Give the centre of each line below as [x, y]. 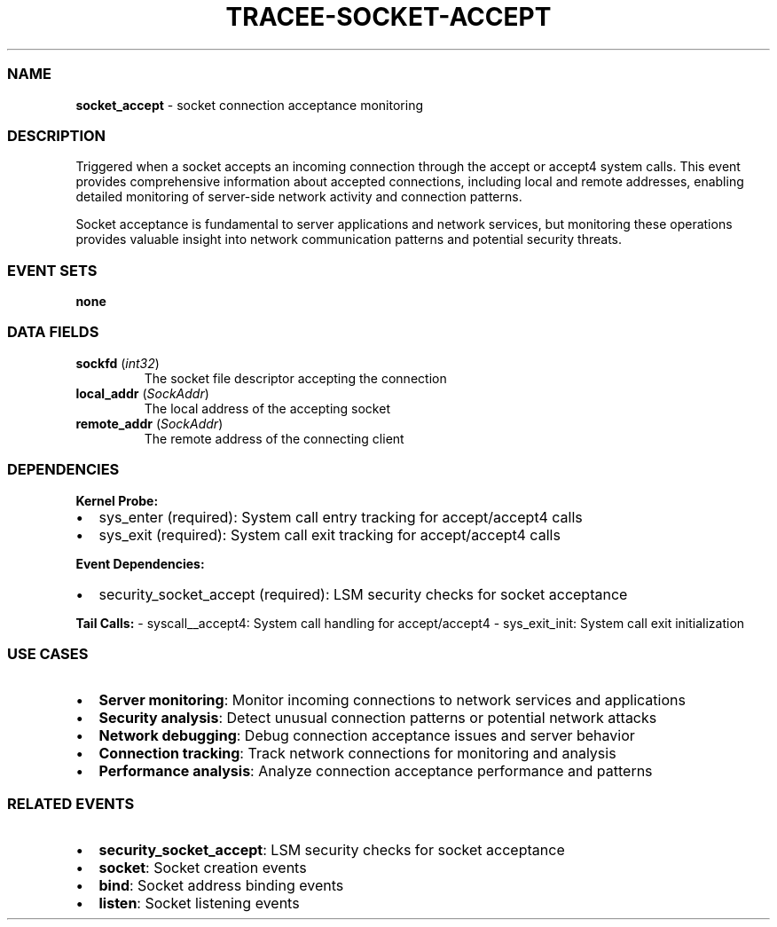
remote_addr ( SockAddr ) [149, 423]
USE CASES [48, 653]
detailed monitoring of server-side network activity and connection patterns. [299, 197]
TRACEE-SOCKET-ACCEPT [388, 17]
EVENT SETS [52, 270]
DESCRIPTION [57, 135]
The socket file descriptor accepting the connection [295, 378]
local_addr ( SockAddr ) [142, 393]
